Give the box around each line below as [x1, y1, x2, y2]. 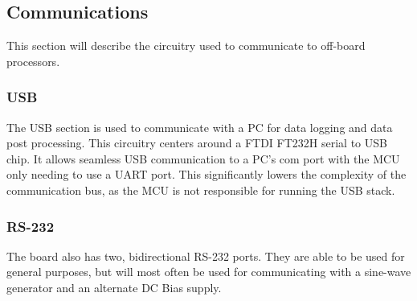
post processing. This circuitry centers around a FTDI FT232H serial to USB [6, 134, 387, 151]
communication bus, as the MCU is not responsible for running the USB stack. [6, 181, 395, 198]
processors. [6, 52, 60, 69]
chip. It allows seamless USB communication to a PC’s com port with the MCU [6, 150, 400, 167]
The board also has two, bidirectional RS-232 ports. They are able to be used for [6, 247, 405, 264]
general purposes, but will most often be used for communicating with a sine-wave [6, 263, 411, 280]
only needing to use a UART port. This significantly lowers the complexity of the [6, 166, 407, 183]
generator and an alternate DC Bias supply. [6, 278, 222, 295]
